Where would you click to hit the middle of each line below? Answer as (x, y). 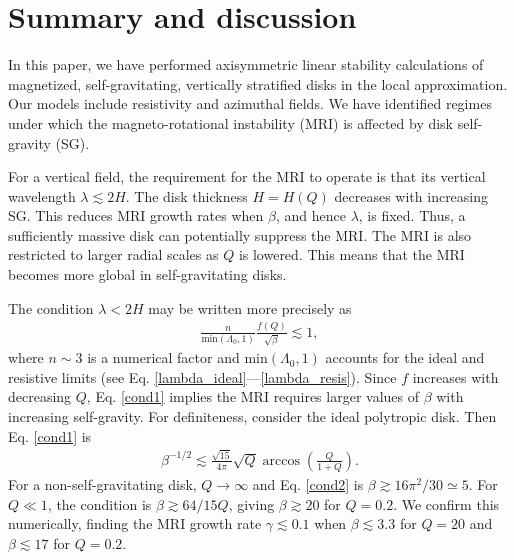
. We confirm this (446, 503)
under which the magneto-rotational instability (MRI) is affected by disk (231, 122)
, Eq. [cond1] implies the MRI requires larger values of (252, 396)
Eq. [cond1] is (50, 435)
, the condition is (99, 503)
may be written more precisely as (250, 307)
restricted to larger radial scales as (113, 254)
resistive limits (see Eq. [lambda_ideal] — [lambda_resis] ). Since (202, 376)
